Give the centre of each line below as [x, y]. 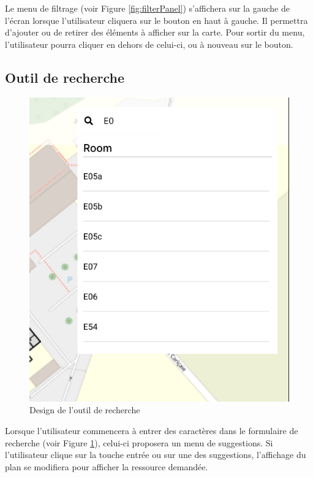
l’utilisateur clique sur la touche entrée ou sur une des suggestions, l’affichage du [156, 455]
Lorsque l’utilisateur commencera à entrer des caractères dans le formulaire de [152, 431]
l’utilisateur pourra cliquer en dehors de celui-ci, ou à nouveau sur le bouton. [149, 44]
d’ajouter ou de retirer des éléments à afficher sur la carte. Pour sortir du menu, [155, 32]
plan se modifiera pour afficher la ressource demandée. [107, 466]
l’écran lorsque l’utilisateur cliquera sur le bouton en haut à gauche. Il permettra [156, 20]
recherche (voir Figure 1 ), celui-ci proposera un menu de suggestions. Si [139, 442]
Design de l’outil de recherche [85, 410]
